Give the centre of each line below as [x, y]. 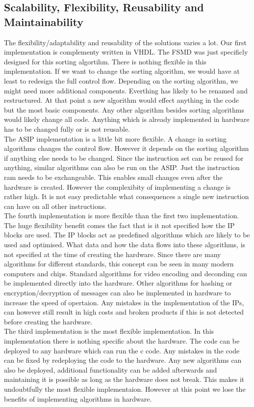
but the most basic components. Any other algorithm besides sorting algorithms [124, 109]
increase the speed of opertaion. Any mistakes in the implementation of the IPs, [124, 302]
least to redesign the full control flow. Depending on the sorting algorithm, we [121, 80]
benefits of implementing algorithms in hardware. [78, 398]
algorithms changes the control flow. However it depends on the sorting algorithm [127, 148]
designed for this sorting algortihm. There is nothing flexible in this [105, 61]
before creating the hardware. [48, 321]
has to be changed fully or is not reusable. [67, 129]
